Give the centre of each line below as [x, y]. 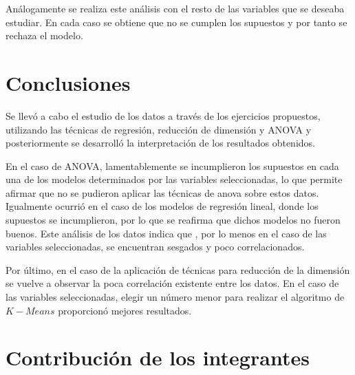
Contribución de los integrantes [158, 357]
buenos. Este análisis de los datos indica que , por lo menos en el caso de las [166, 233]
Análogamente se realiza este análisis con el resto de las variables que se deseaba [175, 8]
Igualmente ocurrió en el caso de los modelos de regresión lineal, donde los [162, 206]
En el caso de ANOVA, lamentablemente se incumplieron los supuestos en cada [172, 165]
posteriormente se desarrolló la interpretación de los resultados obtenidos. [160, 143]
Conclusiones [68, 82]
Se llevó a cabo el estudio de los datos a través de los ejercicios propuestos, [163, 115]
